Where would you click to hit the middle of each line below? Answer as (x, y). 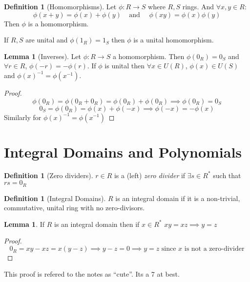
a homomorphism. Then (148, 56)
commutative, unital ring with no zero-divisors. (74, 208)
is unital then (125, 66)
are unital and (47, 40)
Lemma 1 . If (24, 224)
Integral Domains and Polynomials (123, 151)
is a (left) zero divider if (150, 175)
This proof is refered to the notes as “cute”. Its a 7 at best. (92, 273)
